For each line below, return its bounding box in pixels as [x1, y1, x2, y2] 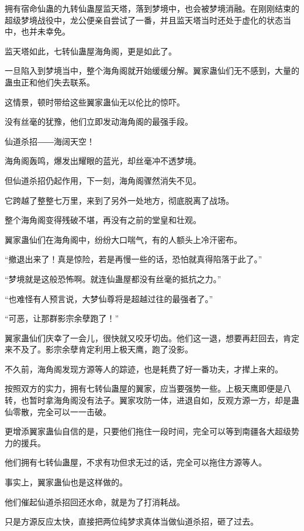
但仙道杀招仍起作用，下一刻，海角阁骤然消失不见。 [5, 174, 201, 186]
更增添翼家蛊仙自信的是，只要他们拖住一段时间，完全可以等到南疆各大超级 [5, 425, 291, 437]
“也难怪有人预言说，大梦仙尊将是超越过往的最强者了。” [5, 292, 213, 304]
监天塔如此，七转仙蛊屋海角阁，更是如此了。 [5, 44, 177, 57]
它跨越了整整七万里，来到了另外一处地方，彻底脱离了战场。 [5, 194, 234, 206]
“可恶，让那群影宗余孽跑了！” [5, 312, 119, 324]
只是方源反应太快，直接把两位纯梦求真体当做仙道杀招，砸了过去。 [5, 515, 258, 527]
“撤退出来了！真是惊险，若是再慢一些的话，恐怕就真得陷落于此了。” [5, 253, 262, 265]
